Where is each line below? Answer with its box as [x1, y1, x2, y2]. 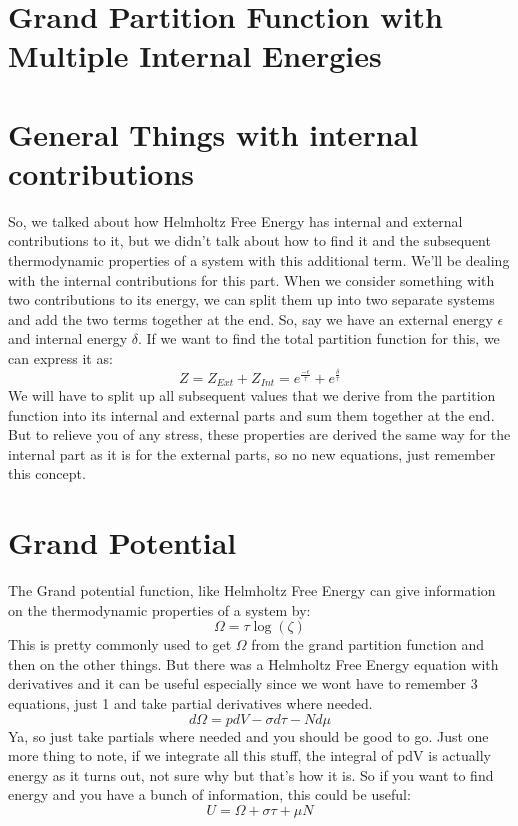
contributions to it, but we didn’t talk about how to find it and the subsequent [8, 230, 491, 251]
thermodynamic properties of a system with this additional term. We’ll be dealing [8, 250, 510, 271]
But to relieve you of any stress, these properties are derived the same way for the [8, 424, 511, 445]
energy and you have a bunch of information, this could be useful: [8, 784, 411, 805]
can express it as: [8, 348, 113, 369]
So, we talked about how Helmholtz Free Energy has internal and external [8, 210, 463, 231]
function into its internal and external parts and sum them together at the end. [8, 404, 495, 425]
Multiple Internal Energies [8, 35, 382, 76]
